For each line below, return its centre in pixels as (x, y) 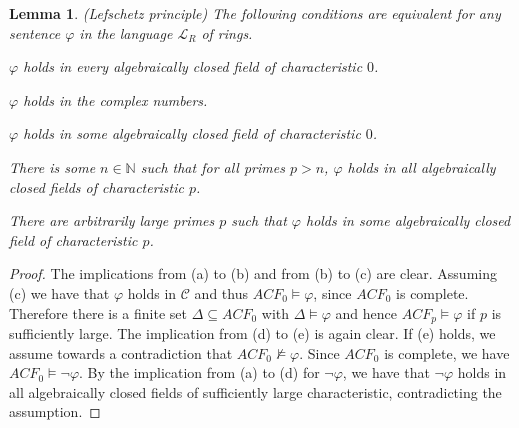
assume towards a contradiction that (121, 352)
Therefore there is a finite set (98, 312)
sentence (35, 32)
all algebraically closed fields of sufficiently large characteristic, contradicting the (255, 391)
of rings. (227, 32)
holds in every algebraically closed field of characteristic (193, 66)
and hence (366, 312)
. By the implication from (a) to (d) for (199, 372)
